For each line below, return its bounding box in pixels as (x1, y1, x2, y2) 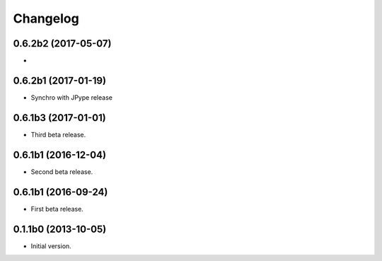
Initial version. (30, 241, 72, 250)
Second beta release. (30, 167, 93, 176)
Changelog (13, 11, 79, 26)
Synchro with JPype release (30, 93, 113, 102)
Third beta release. (30, 130, 86, 139)
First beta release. (30, 204, 84, 213)
